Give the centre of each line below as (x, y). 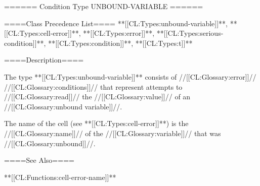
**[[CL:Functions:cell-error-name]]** (60, 177)
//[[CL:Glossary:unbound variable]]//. (63, 106)
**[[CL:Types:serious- (190, 33)
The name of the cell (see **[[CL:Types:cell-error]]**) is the (96, 123)
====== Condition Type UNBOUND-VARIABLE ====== (104, 6)
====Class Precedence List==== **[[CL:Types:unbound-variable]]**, (116, 23)
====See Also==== (39, 160)
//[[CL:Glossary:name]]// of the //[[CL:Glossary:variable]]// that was (113, 133)
